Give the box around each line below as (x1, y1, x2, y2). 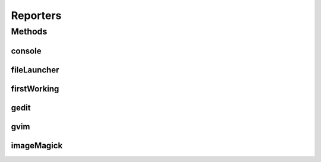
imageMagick (11, 140, 63, 151)
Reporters (11, 9, 62, 22)
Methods (11, 26, 48, 37)
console (11, 46, 42, 56)
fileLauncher (11, 65, 59, 75)
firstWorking (11, 84, 59, 94)
